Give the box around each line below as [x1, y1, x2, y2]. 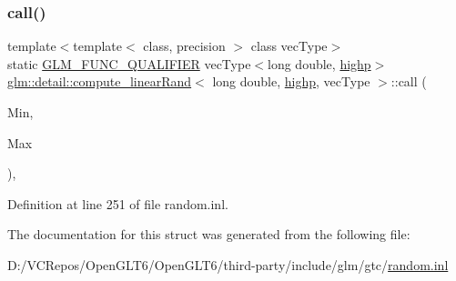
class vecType [250, 36, 328, 55]
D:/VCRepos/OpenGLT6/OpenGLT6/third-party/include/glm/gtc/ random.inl [7, 255, 449, 274]
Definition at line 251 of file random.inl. [7, 194, 228, 213]
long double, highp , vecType [212, 72, 370, 91]
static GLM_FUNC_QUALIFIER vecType [7, 54, 251, 73]
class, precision [143, 36, 226, 55]
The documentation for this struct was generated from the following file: [7, 225, 410, 244]
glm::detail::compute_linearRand [7, 72, 192, 91]
